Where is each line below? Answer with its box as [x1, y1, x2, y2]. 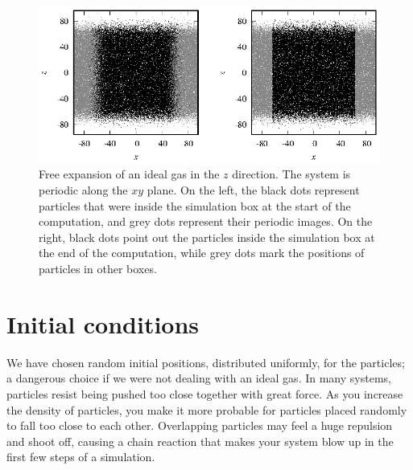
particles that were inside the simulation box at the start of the [39, 197, 351, 214]
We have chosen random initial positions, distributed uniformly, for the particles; [6, 354, 405, 370]
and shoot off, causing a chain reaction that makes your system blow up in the [6, 432, 394, 449]
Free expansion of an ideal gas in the [39, 166, 220, 182]
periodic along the [39, 182, 128, 198]
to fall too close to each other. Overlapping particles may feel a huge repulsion [6, 417, 393, 434]
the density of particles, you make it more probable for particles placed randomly [6, 401, 407, 418]
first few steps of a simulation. [6, 448, 155, 465]
